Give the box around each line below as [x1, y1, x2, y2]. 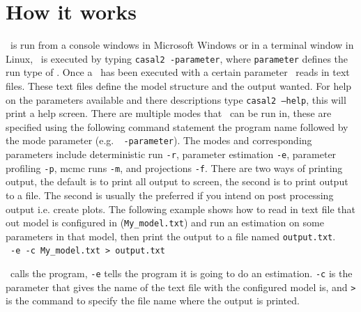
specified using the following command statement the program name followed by [6, 119, 348, 134]
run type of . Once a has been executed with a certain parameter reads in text [6, 65, 350, 79]
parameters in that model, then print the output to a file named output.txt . [6, 228, 336, 243]
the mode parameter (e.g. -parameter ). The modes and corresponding [6, 133, 312, 148]
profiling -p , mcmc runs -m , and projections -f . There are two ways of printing [6, 160, 343, 175]
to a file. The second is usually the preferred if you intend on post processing [6, 187, 334, 202]
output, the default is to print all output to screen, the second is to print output [6, 174, 348, 189]
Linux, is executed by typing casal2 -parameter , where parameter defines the [6, 51, 348, 65]
